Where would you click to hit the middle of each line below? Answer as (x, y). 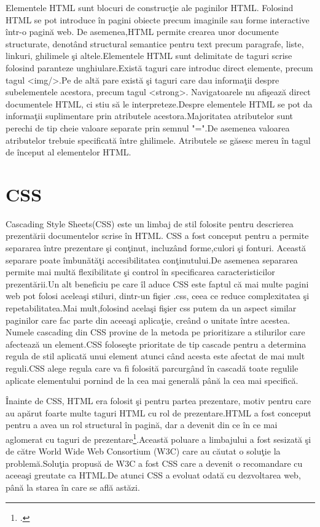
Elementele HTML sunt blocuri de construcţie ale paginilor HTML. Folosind (150, 7)
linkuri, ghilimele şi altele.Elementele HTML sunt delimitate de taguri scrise (149, 56)
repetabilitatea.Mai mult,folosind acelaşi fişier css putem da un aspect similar (151, 308)
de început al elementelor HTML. (68, 152)
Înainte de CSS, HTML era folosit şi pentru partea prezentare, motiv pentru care (158, 401)
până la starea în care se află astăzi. (73, 487)
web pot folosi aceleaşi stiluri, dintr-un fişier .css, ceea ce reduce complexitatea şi (158, 296)
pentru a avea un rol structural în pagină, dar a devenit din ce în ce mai (142, 425)
